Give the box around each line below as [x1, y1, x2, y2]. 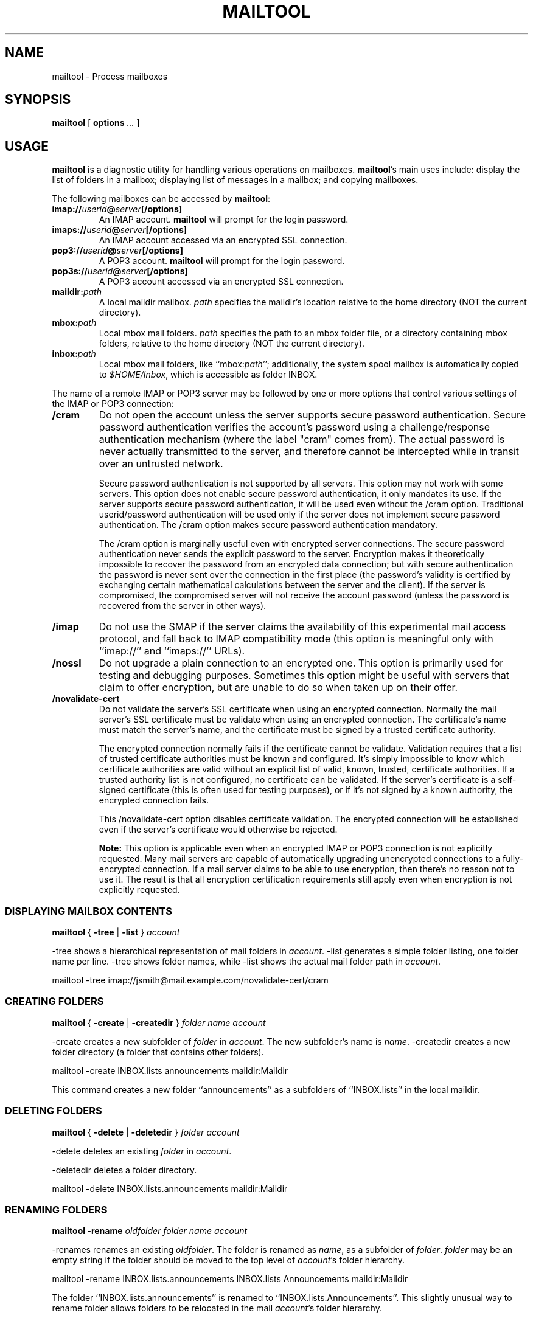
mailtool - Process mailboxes [52, 71, 168, 82]
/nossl [52, 657, 82, 670]
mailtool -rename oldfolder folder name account [52, 1226, 248, 1236]
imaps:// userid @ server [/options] [52, 224, 187, 235]
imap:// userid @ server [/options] [52, 204, 183, 215]
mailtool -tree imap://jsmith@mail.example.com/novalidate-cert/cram [52, 975, 329, 986]
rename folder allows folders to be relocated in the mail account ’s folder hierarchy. [52, 1303, 382, 1314]
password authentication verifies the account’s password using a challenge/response [99, 421, 490, 434]
